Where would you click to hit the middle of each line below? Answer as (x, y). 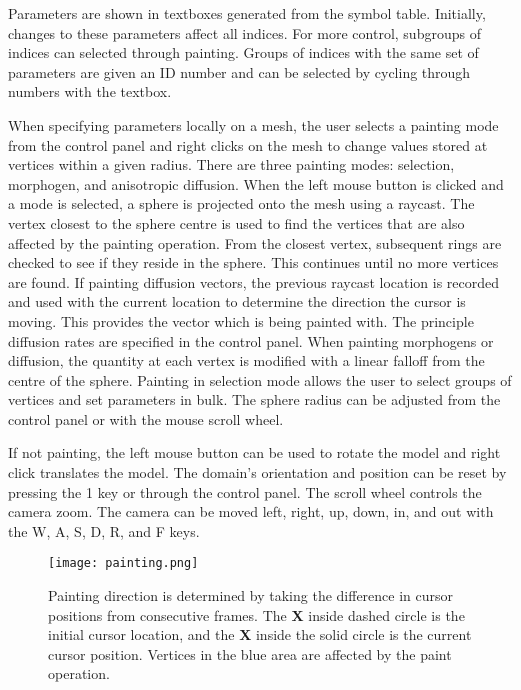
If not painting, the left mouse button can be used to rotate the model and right (254, 452)
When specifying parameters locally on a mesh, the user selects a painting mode (253, 124)
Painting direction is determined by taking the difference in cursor (251, 595)
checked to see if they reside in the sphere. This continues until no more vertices (253, 262)
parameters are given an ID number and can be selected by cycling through (239, 71)
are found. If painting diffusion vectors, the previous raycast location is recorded (254, 281)
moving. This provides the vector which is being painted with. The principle (241, 320)
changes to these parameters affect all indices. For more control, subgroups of (244, 32)
